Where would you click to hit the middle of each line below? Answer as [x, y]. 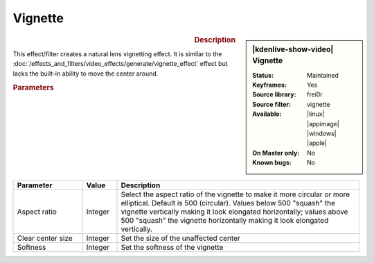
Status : [263, 75]
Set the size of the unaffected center [180, 238]
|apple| [317, 143]
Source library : [274, 94]
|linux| [316, 114]
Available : [267, 114]
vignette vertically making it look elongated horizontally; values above [234, 212]
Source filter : [271, 104]
